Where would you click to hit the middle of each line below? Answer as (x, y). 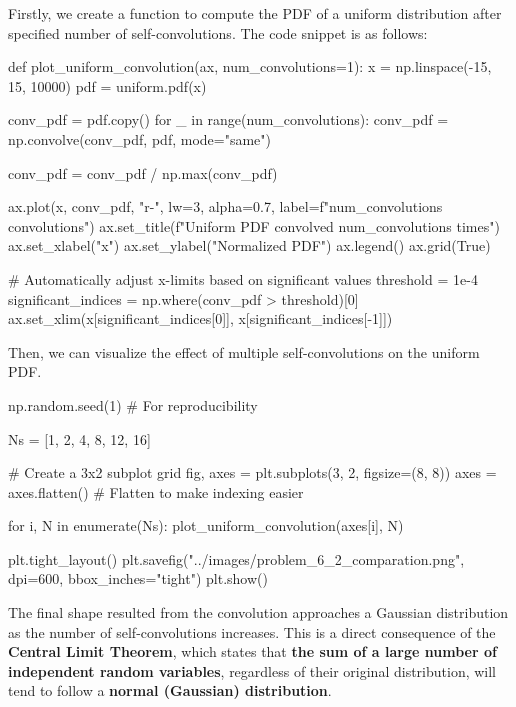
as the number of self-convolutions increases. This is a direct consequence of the (252, 631)
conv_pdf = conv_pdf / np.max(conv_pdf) (143, 172)
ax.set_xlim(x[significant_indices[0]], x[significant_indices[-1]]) (200, 318)
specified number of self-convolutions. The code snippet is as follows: (218, 32)
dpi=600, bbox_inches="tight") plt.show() (138, 578)
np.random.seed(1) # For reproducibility (133, 404)
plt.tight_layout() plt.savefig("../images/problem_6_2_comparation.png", (236, 558)
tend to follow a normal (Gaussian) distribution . (170, 690)
